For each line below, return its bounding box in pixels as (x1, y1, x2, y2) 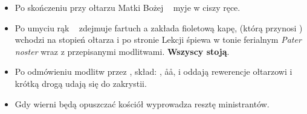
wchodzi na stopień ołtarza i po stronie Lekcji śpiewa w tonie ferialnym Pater (15, 33, 302, 46)
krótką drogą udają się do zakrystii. (15, 77, 147, 89)
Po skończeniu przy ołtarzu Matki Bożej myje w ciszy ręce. (15, 1, 241, 13)
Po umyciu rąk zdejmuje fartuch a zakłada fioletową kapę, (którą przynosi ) (15, 21, 303, 34)
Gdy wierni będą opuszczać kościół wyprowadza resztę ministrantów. (15, 97, 270, 110)
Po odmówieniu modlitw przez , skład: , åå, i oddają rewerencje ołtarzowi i (15, 65, 292, 78)
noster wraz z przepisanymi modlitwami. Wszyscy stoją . (15, 45, 230, 57)
